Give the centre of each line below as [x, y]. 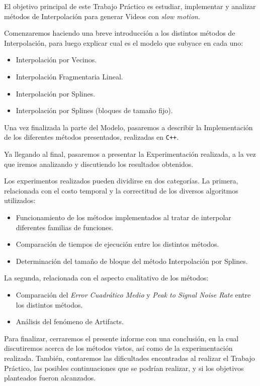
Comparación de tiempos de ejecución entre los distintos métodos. [117, 244]
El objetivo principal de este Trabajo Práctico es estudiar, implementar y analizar [130, 6]
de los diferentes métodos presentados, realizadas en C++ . [92, 137]
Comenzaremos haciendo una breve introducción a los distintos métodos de [120, 33]
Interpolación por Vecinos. [56, 60]
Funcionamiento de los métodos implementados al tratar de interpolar [123, 217]
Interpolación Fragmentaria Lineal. [69, 76]
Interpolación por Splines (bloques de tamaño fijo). [94, 110]
